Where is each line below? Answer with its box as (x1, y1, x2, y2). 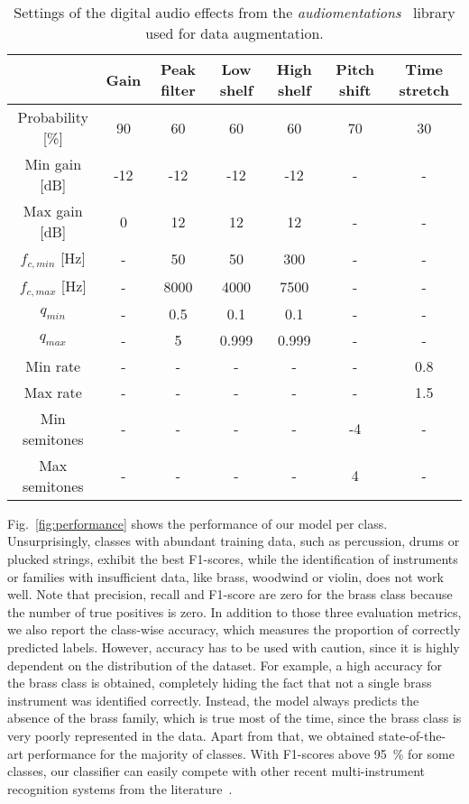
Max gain (23, 200, 83, 221)
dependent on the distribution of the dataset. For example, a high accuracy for (7, 655, 442, 674)
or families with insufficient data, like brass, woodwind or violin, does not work (7, 567, 444, 586)
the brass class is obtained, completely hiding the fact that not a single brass (7, 673, 432, 692)
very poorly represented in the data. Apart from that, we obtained (7, 726, 375, 744)
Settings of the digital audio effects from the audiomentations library (14, 2, 455, 23)
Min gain (24, 153, 82, 174)
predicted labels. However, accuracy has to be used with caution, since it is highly (7, 638, 460, 657)
